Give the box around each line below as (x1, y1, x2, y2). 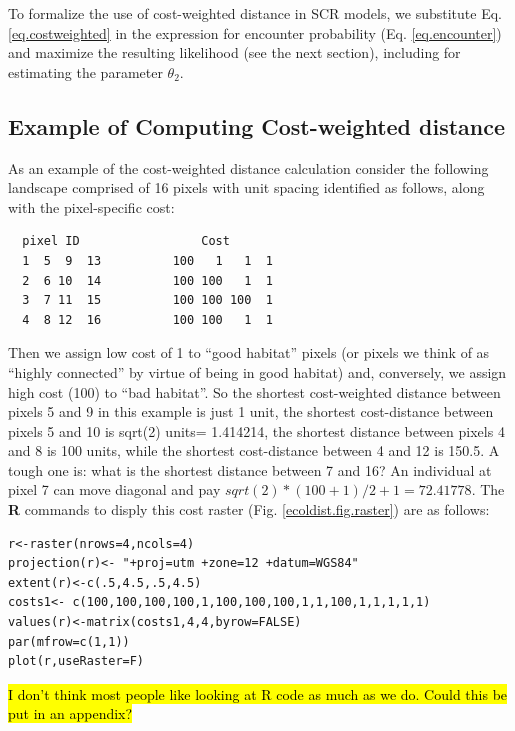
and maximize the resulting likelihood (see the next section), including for (8, 42, 461, 63)
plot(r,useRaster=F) (8, 654, 145, 669)
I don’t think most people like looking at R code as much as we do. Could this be (8, 683, 508, 704)
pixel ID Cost (22, 234, 230, 249)
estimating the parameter (8, 61, 163, 82)
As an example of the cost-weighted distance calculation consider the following (8, 157, 489, 178)
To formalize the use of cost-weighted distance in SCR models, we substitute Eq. (8, 3, 502, 23)
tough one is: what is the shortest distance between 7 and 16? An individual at (8, 459, 492, 480)
